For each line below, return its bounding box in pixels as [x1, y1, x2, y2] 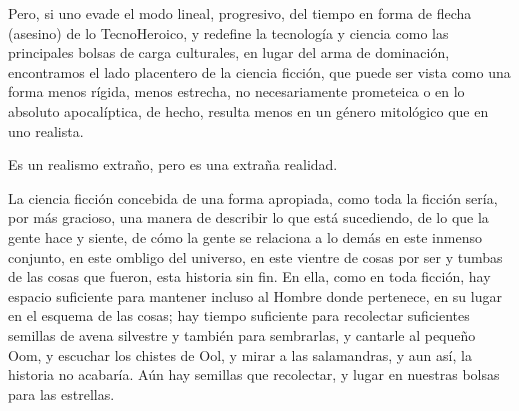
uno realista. [8, 120, 84, 141]
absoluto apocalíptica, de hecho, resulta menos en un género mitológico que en [8, 100, 489, 121]
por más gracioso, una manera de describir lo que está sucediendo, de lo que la [8, 207, 489, 228]
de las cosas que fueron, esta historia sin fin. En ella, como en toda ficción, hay [8, 266, 491, 287]
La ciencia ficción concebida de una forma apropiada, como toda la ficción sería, [8, 187, 498, 208]
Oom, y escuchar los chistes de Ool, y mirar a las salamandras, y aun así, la [8, 344, 472, 365]
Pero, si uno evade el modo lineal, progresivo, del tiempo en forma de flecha [8, 3, 472, 23]
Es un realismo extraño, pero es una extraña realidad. [8, 154, 338, 175]
